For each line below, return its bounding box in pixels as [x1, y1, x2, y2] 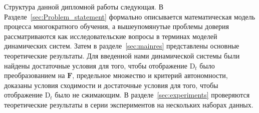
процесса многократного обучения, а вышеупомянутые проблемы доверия [4, 21, 229, 31]
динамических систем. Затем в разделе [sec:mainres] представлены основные [4, 40, 239, 51]
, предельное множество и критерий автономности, [72, 70, 228, 80]
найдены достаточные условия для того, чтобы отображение [4, 60, 187, 70]
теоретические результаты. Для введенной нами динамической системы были [4, 50, 240, 60]
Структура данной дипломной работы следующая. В [4, 1, 163, 11]
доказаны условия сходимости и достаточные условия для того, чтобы [4, 79, 218, 90]
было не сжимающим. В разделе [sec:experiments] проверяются [55, 89, 250, 100]
